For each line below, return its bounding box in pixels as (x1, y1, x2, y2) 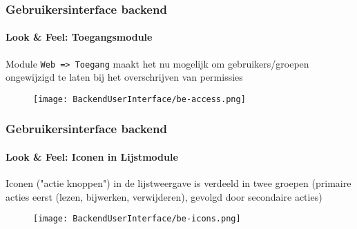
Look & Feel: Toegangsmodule (6, 30, 153, 44)
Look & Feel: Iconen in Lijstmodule (6, 149, 178, 163)
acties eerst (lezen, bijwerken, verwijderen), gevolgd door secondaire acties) (6, 189, 322, 203)
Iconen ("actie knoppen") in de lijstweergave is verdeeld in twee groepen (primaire (6, 176, 351, 190)
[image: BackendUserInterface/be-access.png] (33, 94, 246, 104)
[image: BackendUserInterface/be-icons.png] (33, 214, 241, 224)
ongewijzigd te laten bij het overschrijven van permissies (6, 70, 243, 84)
